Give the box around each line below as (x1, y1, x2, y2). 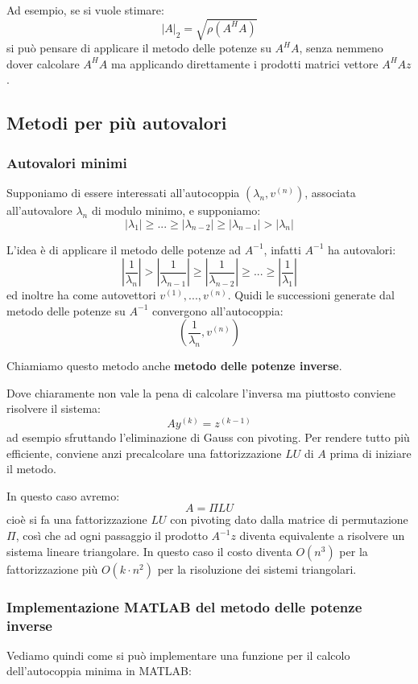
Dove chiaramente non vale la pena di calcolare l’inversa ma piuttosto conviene (6, 384, 396, 401)
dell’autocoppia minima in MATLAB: (6, 662, 192, 679)
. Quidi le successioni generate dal (227, 286, 395, 303)
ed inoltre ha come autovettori (6, 286, 156, 303)
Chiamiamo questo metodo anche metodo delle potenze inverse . (6, 357, 342, 374)
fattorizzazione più (6, 560, 98, 577)
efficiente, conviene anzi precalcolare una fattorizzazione (6, 444, 282, 461)
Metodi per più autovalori (6, 110, 227, 135)
